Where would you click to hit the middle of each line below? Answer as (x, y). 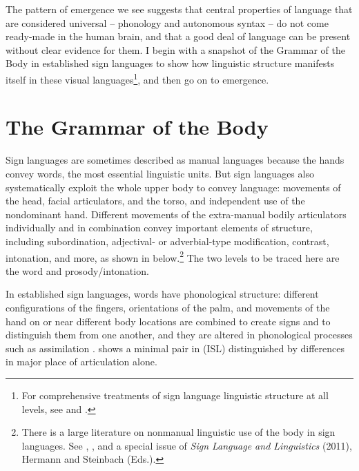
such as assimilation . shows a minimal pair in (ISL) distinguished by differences (175, 348)
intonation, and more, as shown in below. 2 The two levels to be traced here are (173, 256)
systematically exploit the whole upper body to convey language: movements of (173, 187)
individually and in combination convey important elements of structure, (159, 228)
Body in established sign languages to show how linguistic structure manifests (170, 63)
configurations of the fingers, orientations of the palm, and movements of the (168, 307)
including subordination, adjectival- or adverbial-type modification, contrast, (167, 241)
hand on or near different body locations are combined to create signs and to (168, 321)
